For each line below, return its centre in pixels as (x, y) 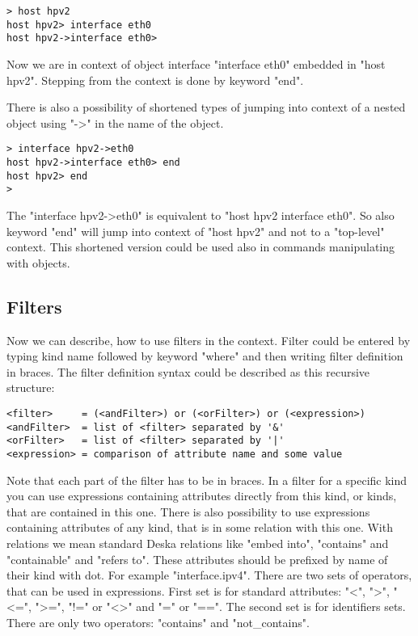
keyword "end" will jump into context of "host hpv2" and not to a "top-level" (196, 231)
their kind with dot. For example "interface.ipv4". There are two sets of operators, (209, 575)
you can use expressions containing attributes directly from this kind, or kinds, (202, 496)
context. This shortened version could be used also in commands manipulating (201, 247)
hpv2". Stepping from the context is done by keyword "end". (155, 80)
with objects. (38, 262)
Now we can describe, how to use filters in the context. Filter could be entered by (209, 340)
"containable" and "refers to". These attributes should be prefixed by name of (197, 559)
